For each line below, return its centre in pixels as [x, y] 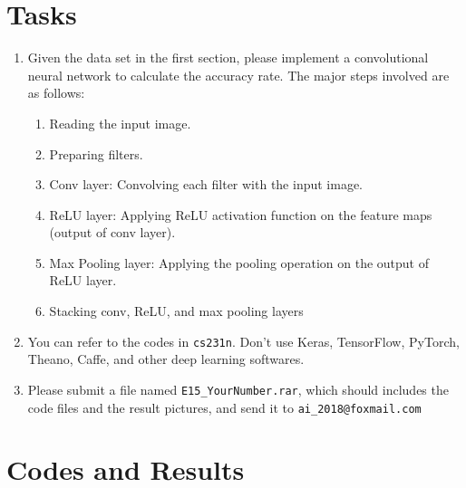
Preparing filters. [96, 153]
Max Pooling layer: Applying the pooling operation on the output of [239, 262]
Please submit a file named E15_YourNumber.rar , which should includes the [238, 389]
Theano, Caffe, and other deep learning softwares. [166, 359]
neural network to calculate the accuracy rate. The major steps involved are [238, 75]
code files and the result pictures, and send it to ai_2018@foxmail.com [224, 407]
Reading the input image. [120, 123]
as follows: [56, 93]
